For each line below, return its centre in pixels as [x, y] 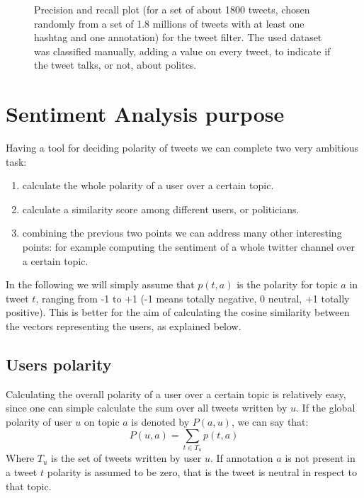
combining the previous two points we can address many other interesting [182, 233]
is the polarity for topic [287, 284]
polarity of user [39, 422]
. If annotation [241, 458]
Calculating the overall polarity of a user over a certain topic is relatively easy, [176, 394]
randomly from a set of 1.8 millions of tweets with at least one [169, 23]
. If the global [326, 408]
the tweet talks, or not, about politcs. [115, 65]
